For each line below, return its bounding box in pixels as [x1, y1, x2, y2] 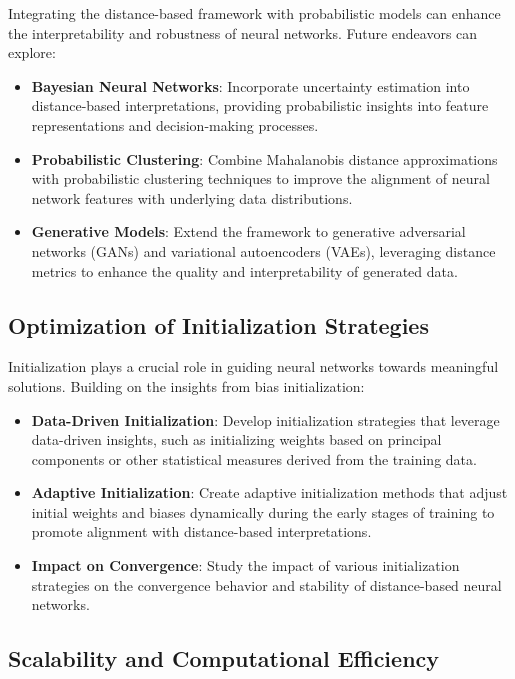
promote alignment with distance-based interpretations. [31, 521, 372, 542]
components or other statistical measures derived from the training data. [31, 448, 477, 469]
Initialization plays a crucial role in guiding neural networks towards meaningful [8, 356, 499, 377]
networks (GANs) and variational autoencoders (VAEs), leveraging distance [31, 240, 496, 261]
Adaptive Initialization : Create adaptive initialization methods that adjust [31, 482, 508, 503]
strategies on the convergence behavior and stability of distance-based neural [31, 574, 502, 595]
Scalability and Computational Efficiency [8, 643, 440, 674]
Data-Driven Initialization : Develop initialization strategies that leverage [31, 409, 500, 430]
